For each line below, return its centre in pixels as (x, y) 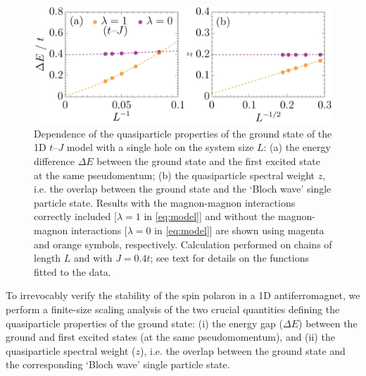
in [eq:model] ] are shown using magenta (239, 230)
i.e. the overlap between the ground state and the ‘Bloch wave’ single (183, 189)
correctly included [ (75, 216)
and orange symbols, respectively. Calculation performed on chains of (183, 244)
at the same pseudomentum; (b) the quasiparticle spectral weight (174, 175)
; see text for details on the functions (229, 258)
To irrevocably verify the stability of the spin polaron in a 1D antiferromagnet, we (183, 295)
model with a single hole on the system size (160, 147)
